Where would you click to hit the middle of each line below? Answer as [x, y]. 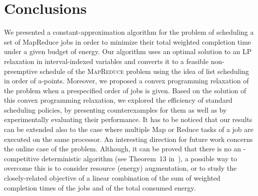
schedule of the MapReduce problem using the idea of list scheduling [144, 71]
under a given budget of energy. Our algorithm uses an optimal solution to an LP [128, 51]
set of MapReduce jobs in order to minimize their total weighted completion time [128, 41]
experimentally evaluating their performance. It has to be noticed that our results [128, 119]
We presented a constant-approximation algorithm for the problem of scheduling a [129, 32]
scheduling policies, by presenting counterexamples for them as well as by [115, 109]
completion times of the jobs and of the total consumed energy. [100, 187]
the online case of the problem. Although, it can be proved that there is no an [123, 149]
